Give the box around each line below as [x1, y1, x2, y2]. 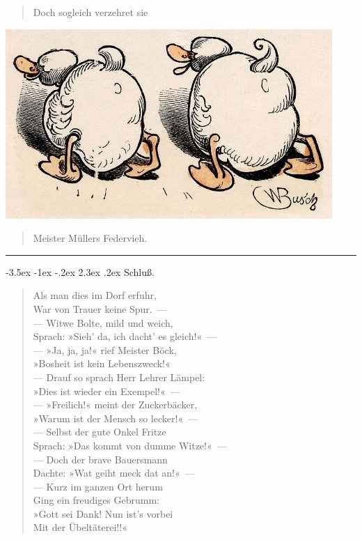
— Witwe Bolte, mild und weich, [33, 315, 173, 330]
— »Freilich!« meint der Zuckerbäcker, [33, 397, 198, 412]
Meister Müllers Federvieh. [33, 231, 148, 245]
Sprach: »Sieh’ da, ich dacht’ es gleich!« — [33, 329, 217, 344]
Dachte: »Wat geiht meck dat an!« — [33, 465, 195, 480]
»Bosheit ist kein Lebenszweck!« [33, 356, 171, 371]
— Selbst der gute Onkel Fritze [33, 424, 166, 439]
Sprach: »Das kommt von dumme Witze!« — [33, 438, 227, 452]
